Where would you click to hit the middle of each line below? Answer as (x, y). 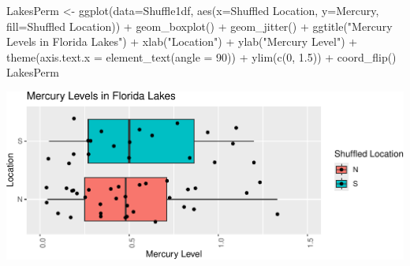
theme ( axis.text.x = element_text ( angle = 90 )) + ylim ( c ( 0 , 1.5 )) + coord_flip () (201, 56)
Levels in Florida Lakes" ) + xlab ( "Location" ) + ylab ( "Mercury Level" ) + (182, 41)
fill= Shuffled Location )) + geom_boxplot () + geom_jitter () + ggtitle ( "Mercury (199, 26)
